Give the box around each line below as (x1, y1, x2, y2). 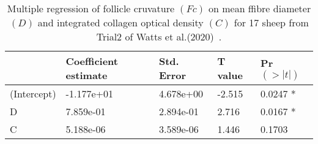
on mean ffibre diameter (208, 1, 311, 15)
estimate (65, 68, 108, 82)
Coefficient (65, 54, 118, 68)
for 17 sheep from (234, 15, 309, 29)
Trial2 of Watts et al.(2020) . (96, 29, 222, 44)
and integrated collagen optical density (37, 15, 204, 29)
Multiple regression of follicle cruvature (7, 1, 175, 15)
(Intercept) (10, 86, 56, 100)
